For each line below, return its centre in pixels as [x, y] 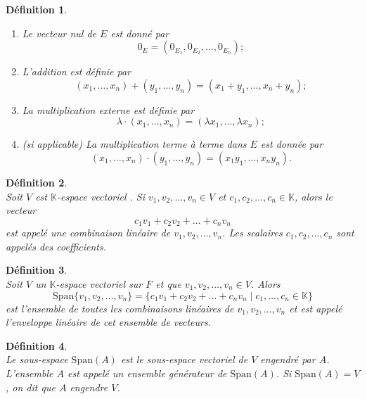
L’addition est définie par [77, 71]
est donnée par [292, 144]
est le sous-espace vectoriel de [184, 359]
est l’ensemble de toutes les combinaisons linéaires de [120, 308]
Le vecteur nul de [59, 33]
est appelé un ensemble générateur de [147, 373]
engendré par [288, 359]
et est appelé [316, 308]
